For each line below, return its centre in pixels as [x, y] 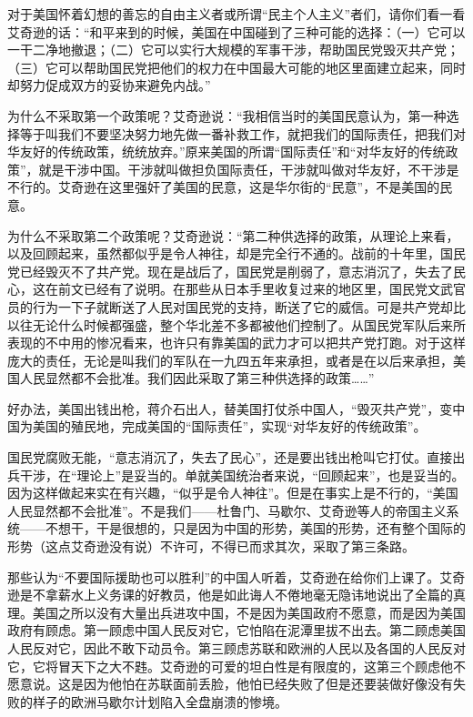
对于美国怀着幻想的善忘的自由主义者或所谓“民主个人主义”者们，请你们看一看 [236, 14]
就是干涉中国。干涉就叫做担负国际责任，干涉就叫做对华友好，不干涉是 [249, 169]
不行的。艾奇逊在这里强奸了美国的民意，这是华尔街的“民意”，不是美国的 [224, 187]
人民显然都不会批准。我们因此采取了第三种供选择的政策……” [197, 378]
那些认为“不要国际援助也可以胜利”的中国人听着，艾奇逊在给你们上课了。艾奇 [236, 576]
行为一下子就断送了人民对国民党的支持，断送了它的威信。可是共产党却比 [249, 306]
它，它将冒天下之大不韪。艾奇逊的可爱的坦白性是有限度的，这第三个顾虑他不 [236, 666]
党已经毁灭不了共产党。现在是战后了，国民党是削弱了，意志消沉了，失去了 [230, 271]
